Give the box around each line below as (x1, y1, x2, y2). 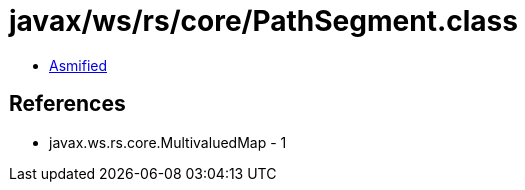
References (9, 91, 126, 117)
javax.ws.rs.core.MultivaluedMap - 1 (49, 133, 287, 151)
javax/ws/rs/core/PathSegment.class (9, 4, 518, 38)
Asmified (49, 56, 108, 74)
